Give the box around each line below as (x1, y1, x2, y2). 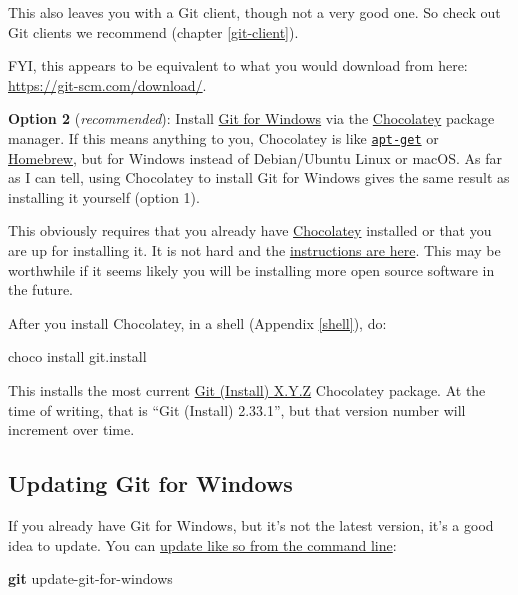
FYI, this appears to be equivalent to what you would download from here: (8, 55, 468, 76)
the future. (8, 279, 74, 300)
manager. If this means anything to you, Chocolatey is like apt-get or (8, 127, 439, 148)
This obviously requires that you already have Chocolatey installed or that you (8, 220, 492, 241)
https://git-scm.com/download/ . (8, 74, 207, 95)
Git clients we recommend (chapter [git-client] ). (8, 21, 299, 42)
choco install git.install (8, 346, 147, 367)
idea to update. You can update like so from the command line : (8, 534, 397, 555)
